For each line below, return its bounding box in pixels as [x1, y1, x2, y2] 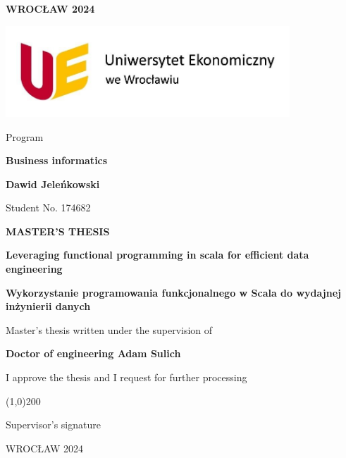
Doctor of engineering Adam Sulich [6, 346, 181, 361]
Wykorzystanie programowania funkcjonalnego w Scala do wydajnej [6, 285, 341, 299]
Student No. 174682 [6, 200, 91, 215]
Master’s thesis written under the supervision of [6, 322, 213, 337]
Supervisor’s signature [6, 417, 101, 432]
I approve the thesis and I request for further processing [6, 370, 247, 385]
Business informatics [6, 153, 108, 168]
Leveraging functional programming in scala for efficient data [6, 247, 309, 262]
